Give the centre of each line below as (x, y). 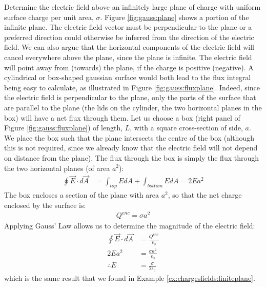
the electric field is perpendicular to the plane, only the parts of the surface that (130, 97)
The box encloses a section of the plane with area (82, 195)
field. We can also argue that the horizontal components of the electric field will (129, 47)
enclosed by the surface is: (45, 205)
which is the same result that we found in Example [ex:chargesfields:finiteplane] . (130, 278)
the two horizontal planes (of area (57, 168)
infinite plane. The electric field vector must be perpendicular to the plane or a (128, 27)
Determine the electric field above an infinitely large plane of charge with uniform (132, 7)
